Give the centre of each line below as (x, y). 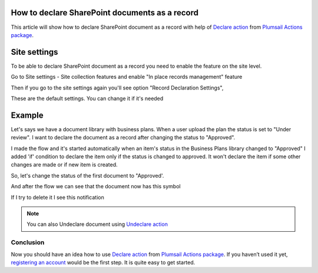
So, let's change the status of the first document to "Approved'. (87, 175)
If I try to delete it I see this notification (57, 197)
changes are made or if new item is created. (64, 165)
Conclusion (28, 242)
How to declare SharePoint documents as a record (105, 13)
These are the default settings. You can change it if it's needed (87, 98)
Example (27, 115)
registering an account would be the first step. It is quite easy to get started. (103, 262)
